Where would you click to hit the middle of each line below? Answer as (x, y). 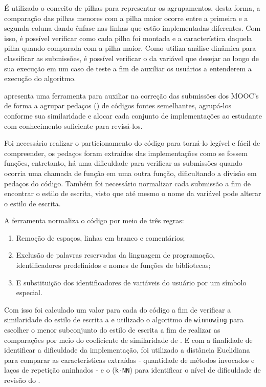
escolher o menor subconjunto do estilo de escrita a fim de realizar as (112, 330)
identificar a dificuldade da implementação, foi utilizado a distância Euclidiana (127, 350)
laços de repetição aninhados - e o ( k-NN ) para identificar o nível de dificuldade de (132, 370)
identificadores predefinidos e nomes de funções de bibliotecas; (113, 265)
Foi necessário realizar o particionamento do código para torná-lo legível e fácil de (132, 143)
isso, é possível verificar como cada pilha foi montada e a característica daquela (128, 38)
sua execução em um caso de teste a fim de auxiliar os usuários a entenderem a (128, 68)
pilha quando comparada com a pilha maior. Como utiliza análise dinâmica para (130, 48)
